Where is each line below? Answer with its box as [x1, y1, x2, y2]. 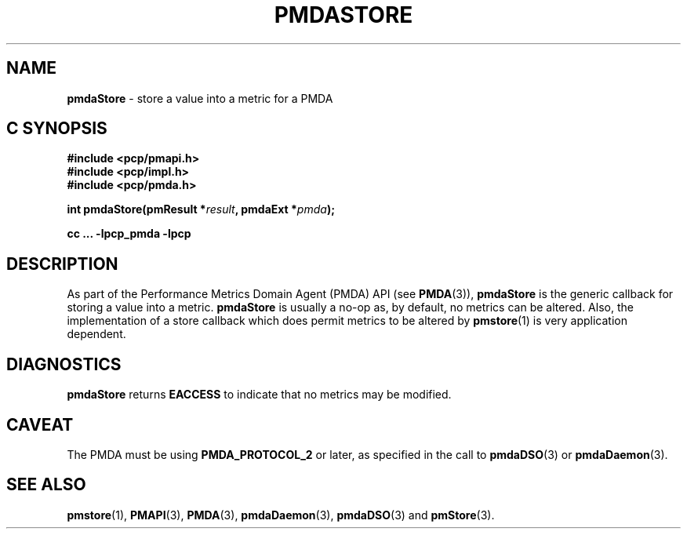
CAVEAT [6, 414, 74, 435]
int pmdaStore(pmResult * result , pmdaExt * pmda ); [67, 202, 335, 217]
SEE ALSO [6, 475, 86, 495]
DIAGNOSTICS [6, 354, 122, 374]
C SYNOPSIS [6, 118, 107, 139]
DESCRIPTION [6, 253, 118, 274]
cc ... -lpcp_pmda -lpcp [67, 227, 191, 241]
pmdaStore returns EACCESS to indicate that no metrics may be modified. [67, 388, 452, 402]
